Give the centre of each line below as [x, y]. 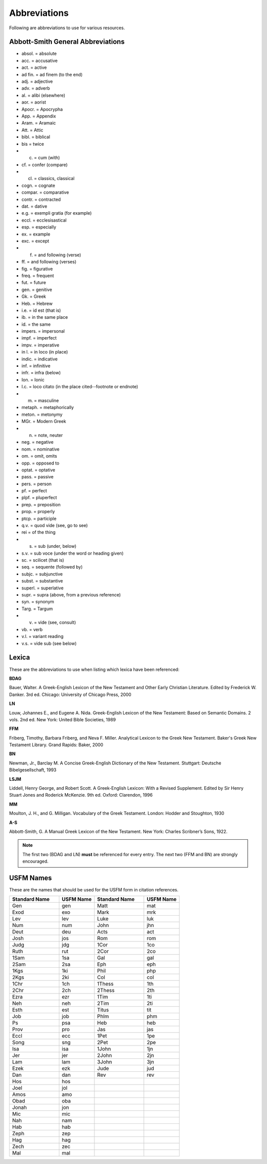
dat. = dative [34, 206]
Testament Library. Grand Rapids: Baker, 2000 [56, 745]
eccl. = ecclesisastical [44, 220]
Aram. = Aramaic [39, 123]
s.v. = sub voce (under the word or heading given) [72, 553]
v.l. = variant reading [43, 637]
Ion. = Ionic [33, 380]
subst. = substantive [42, 581]
